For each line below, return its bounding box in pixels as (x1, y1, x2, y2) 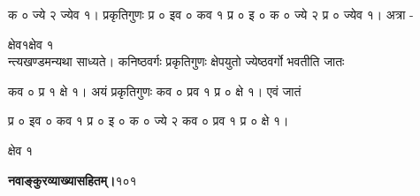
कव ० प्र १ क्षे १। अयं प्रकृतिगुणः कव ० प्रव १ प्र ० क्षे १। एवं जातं (8, 81, 302, 100)
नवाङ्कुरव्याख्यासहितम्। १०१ (8, 170, 137, 189)
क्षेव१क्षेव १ (8, 34, 54, 53)
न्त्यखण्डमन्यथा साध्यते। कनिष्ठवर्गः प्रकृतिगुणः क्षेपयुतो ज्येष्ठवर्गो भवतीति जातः (8, 52, 345, 71)
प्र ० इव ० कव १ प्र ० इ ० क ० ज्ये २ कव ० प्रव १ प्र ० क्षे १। (8, 111, 289, 130)
